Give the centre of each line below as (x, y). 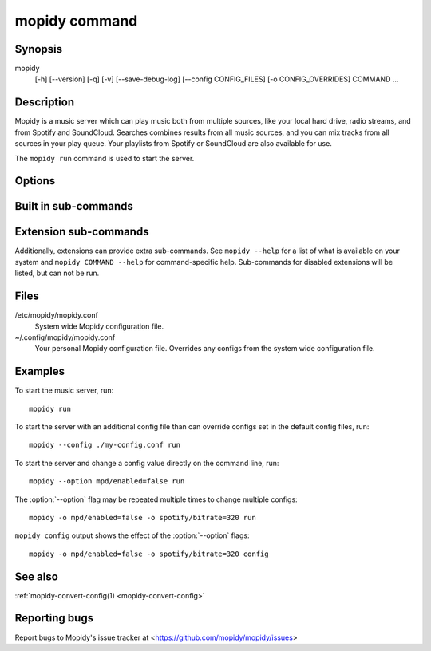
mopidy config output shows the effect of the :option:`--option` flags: (132, 535)
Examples (40, 371)
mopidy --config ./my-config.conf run (105, 445)
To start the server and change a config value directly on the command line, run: (147, 463)
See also (37, 576)
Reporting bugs (54, 618)
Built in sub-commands (74, 206)
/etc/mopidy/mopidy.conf (57, 315)
